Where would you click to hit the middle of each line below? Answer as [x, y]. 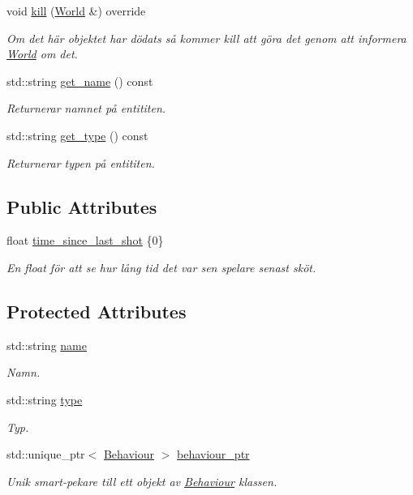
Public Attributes [82, 206]
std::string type [45, 399]
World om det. [42, 54]
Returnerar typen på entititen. [81, 162]
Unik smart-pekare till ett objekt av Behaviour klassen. [142, 481]
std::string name [47, 345]
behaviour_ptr [213, 454]
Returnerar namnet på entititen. [86, 108]
